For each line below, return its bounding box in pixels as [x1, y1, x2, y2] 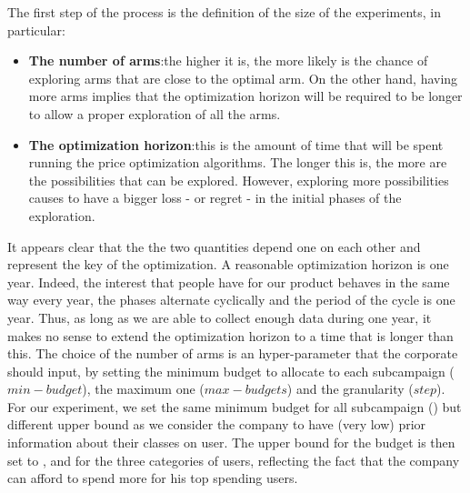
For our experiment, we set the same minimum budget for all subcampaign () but [7, 397, 462, 416]
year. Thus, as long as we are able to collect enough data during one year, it [7, 307, 432, 327]
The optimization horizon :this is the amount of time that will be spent [28, 135, 444, 154]
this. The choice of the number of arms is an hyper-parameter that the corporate [7, 344, 458, 363]
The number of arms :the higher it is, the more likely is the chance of [28, 51, 428, 70]
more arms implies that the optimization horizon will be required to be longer [28, 86, 463, 106]
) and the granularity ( [286, 379, 414, 398]
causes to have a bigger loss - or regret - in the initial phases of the [28, 188, 402, 207]
